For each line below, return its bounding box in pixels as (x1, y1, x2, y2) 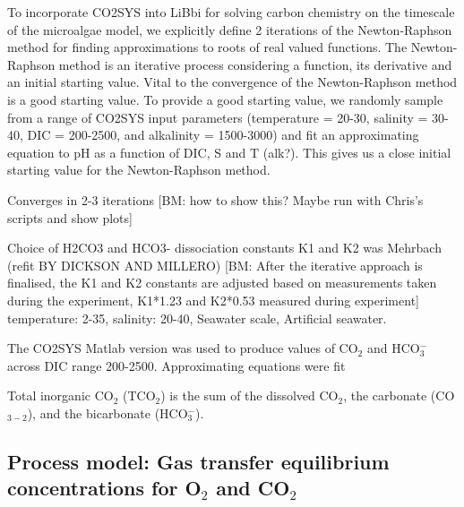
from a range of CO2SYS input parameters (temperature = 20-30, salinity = (7, 107, 428, 126)
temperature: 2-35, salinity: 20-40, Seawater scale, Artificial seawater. (7, 308, 387, 327)
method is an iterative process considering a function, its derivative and (58, 55, 452, 73)
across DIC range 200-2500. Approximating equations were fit (7, 356, 346, 374)
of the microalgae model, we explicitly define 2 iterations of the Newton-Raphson (7, 20, 452, 39)
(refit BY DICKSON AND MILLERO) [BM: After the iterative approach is (7, 255, 423, 274)
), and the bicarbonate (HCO (27, 403, 188, 422)
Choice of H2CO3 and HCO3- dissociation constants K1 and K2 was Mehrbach (7, 238, 442, 257)
